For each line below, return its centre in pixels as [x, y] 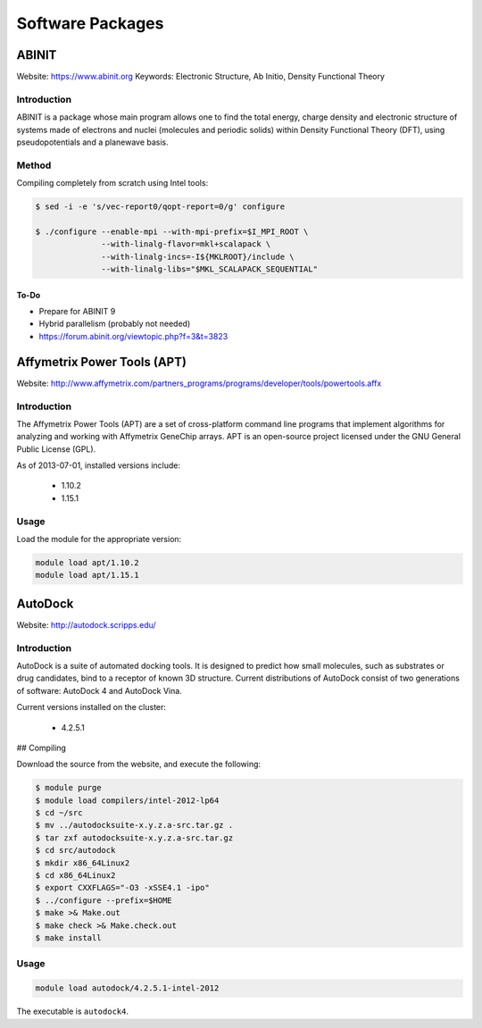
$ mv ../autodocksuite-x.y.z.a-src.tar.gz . [134, 825]
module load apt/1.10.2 [87, 562]
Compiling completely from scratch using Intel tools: [112, 183]
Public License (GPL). [56, 449]
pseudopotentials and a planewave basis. [92, 142]
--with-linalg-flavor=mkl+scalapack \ [186, 244]
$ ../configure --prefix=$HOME [104, 900]
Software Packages [90, 23]
